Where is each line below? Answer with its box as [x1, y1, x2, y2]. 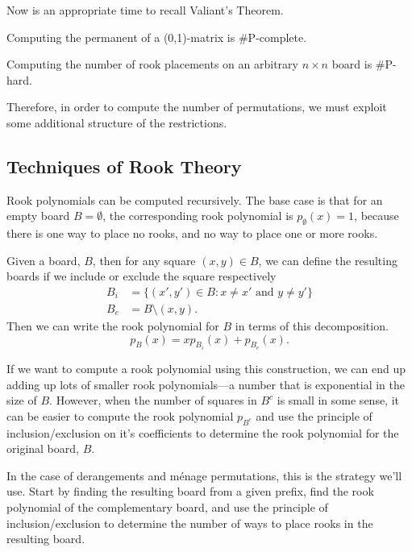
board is [331, 56, 372, 73]
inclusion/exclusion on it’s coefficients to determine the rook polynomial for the [6, 424, 399, 441]
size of [6, 392, 37, 409]
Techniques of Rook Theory [6, 153, 242, 178]
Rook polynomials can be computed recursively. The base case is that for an [6, 191, 383, 208]
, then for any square [92, 251, 196, 268]
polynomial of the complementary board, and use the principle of [6, 498, 328, 515]
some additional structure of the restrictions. [6, 114, 227, 131]
